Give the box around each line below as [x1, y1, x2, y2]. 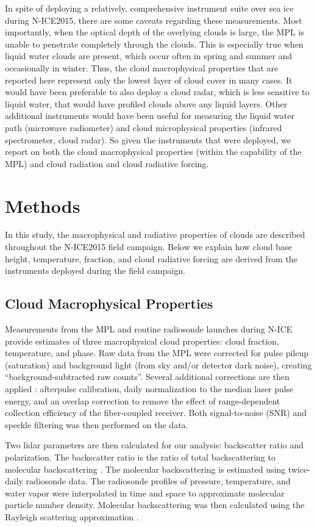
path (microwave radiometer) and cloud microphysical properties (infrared [5, 121, 282, 134]
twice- [288, 462, 310, 475]
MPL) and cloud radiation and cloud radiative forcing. [5, 157, 209, 170]
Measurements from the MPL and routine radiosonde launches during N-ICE [5, 323, 293, 335]
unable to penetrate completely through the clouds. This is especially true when [5, 37, 304, 50]
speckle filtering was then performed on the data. [5, 418, 188, 431]
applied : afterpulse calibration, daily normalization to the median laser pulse [5, 382, 294, 395]
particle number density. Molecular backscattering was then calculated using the [5, 498, 305, 511]
